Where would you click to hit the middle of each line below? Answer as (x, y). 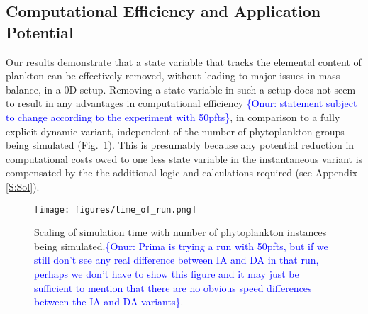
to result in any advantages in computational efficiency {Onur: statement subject (182, 103)
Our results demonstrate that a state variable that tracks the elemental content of (184, 61)
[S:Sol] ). (23, 186)
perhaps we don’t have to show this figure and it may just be (167, 273)
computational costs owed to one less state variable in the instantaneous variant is (184, 158)
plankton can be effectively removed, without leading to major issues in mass (173, 75)
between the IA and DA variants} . (109, 302)
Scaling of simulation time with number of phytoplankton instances (180, 232)
